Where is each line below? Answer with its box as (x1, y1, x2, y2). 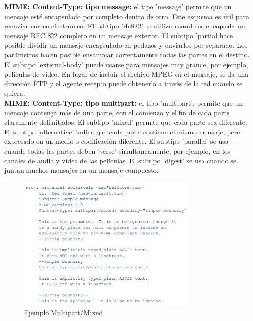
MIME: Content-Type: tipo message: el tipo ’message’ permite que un (4, 1, 232, 11)
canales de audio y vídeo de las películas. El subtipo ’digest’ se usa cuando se (4, 155, 236, 165)
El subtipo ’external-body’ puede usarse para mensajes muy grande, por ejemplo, (4, 59, 248, 69)
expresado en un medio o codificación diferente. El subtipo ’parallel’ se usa (4, 136, 228, 146)
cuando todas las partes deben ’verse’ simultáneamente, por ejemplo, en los (4, 145, 230, 156)
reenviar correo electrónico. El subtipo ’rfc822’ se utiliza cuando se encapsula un (4, 21, 245, 31)
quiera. (4, 88, 25, 98)
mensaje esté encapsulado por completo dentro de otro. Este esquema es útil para (4, 11, 249, 21)
